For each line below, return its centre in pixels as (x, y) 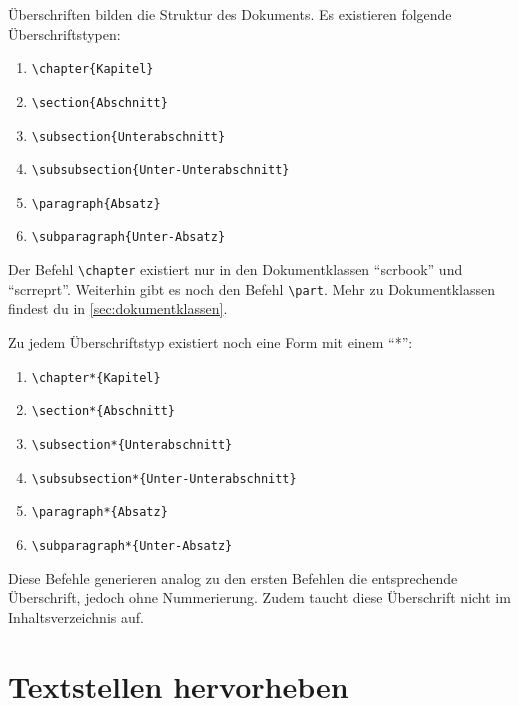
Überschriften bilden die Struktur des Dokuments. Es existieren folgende (230, 14)
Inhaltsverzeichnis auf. (76, 616)
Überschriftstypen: (64, 33)
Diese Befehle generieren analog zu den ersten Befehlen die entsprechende (233, 577)
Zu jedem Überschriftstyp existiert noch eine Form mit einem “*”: (210, 342)
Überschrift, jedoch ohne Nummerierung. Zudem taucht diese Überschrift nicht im (259, 597)
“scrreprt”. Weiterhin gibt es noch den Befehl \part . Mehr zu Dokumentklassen (252, 288)
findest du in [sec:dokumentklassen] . (118, 308)
